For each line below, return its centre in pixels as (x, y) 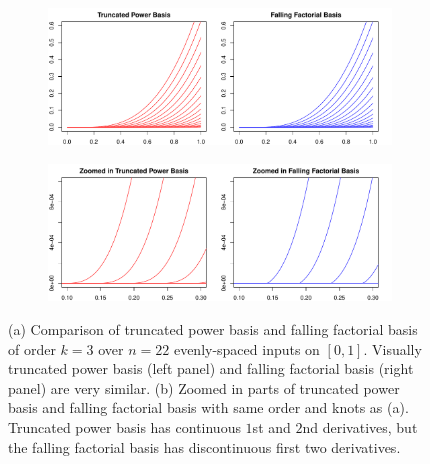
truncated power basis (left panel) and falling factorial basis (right (211, 368)
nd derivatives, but (360, 426)
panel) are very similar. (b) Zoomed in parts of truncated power (204, 387)
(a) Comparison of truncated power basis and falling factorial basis (213, 328)
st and (271, 426)
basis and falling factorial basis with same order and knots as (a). (208, 407)
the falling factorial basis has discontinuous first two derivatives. (204, 446)
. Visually (392, 348)
